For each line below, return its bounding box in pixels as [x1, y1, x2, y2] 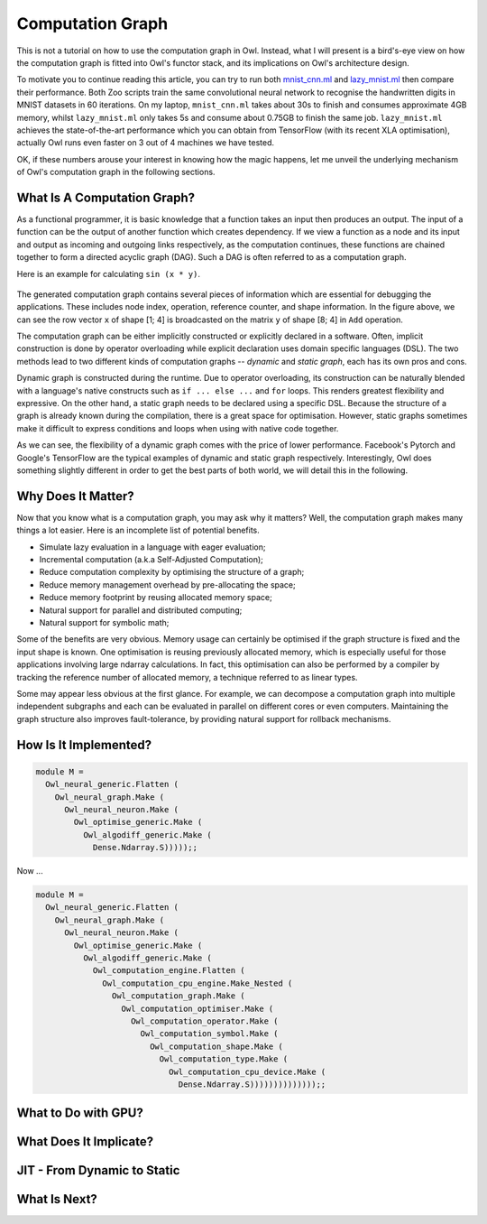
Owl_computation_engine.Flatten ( [92, 966, 245, 976]
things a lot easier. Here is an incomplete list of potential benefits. [16, 524, 261, 536]
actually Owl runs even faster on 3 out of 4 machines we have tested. [16, 137, 275, 148]
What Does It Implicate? [16, 1134, 154, 1150]
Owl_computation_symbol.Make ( [140, 1029, 279, 1039]
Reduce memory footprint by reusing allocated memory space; [39, 592, 272, 603]
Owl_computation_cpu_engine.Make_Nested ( [102, 978, 293, 988]
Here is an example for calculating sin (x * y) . [16, 268, 200, 279]
